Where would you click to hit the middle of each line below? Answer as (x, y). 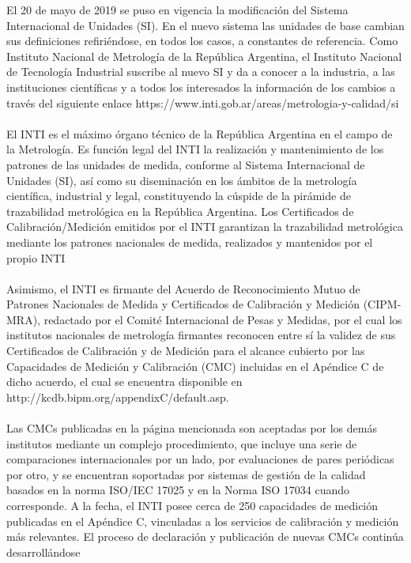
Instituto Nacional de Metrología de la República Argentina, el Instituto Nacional (204, 56)
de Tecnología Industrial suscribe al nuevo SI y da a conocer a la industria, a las (201, 72)
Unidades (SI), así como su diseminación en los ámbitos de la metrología (182, 180)
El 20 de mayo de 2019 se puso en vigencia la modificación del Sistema (177, 9)
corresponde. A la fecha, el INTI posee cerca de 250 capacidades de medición (192, 505)
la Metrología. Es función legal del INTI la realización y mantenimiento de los (195, 149)
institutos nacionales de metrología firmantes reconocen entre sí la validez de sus (201, 335)
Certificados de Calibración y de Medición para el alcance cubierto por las (186, 351)
